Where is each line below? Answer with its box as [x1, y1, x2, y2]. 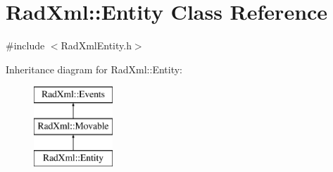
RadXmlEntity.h [61, 38, 132, 53]
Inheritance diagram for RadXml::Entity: [6, 61, 182, 76]
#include [6, 38, 45, 53]
